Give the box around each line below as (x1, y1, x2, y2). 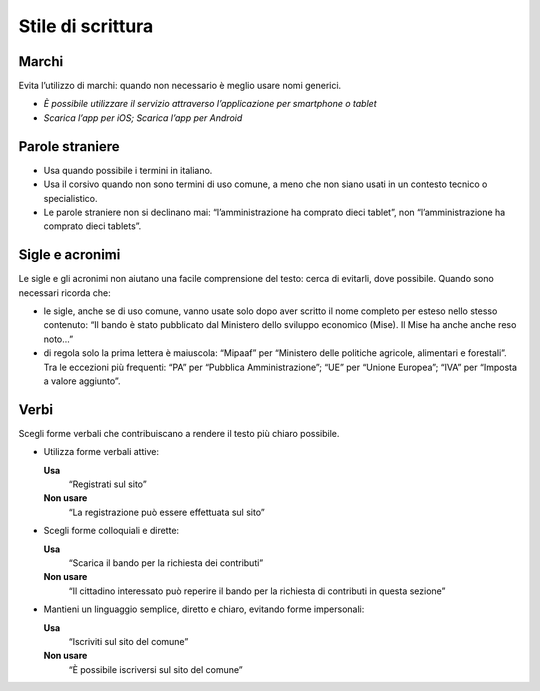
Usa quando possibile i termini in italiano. (43, 164, 213, 176)
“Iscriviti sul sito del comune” (68, 635, 189, 647)
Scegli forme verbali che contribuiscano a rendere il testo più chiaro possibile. (18, 427, 340, 439)
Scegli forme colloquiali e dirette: (43, 525, 180, 537)
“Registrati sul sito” (68, 478, 147, 490)
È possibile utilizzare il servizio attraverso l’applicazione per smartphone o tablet (43, 98, 377, 110)
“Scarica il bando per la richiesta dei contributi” (68, 556, 264, 569)
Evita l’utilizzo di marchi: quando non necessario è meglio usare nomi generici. (18, 80, 342, 92)
